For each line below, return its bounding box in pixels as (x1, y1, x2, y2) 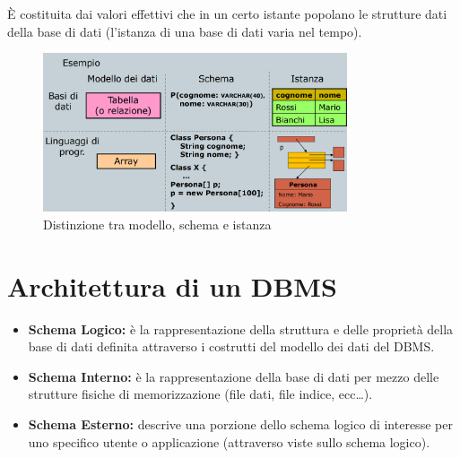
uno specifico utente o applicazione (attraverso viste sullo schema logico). (28, 432, 430, 451)
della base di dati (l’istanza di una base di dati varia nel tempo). (7, 22, 362, 40)
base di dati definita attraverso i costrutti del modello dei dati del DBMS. (28, 337, 435, 356)
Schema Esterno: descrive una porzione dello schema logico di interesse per (28, 414, 453, 433)
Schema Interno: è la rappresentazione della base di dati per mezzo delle (28, 367, 439, 385)
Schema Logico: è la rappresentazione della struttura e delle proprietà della (28, 319, 454, 338)
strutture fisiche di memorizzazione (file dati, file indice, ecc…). (28, 385, 373, 403)
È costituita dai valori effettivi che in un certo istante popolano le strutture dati (7, 4, 447, 22)
